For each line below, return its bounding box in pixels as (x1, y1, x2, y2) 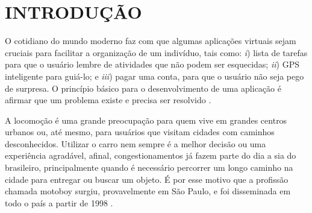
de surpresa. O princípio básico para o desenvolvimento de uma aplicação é (5, 81, 281, 94)
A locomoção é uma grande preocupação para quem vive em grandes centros (5, 113, 287, 126)
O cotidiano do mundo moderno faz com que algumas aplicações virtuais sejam (5, 34, 296, 47)
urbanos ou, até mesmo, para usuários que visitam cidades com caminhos (5, 126, 275, 138)
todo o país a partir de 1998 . (5, 196, 113, 209)
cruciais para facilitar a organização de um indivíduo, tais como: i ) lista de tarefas (5, 46, 308, 59)
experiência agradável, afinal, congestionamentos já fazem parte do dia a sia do (5, 149, 296, 162)
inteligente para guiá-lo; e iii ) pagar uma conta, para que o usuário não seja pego (5, 69, 304, 82)
